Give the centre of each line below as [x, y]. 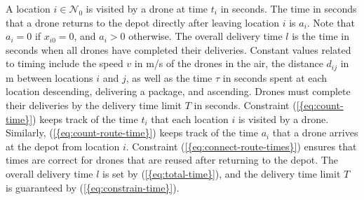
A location [28, 8]
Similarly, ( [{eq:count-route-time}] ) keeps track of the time [132, 133]
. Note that [331, 22]
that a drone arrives [315, 133]
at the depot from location [63, 146]
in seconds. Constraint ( [245, 105]
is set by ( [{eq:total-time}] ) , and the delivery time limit [222, 173]
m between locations [49, 77]
